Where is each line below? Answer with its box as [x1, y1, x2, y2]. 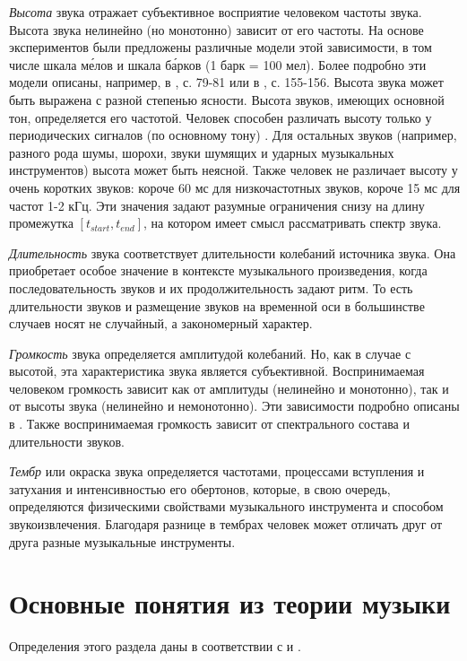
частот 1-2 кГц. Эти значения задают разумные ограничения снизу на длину [9, 196, 425, 214]
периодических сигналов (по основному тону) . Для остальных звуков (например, [9, 126, 457, 144]
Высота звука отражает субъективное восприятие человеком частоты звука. [9, 3, 422, 21]
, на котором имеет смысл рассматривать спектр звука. [143, 213, 442, 232]
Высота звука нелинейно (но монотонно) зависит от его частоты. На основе [9, 20, 424, 39]
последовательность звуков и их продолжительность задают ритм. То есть [9, 278, 413, 297]
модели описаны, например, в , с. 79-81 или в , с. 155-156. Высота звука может [9, 73, 444, 91]
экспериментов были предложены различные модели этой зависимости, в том [9, 38, 432, 57]
